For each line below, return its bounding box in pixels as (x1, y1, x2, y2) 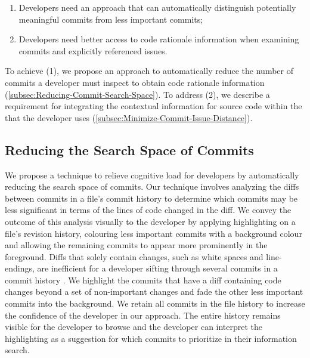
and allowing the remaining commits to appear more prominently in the (5, 239, 268, 251)
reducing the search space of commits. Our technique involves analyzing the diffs (5, 180, 299, 193)
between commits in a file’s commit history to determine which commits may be (5, 192, 298, 204)
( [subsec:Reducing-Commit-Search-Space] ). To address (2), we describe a (5, 88, 270, 100)
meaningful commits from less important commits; (18, 13, 203, 25)
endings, (5, 262, 35, 274)
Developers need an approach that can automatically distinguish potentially (18, 1, 296, 13)
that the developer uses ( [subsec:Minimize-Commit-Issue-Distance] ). (5, 111, 253, 124)
